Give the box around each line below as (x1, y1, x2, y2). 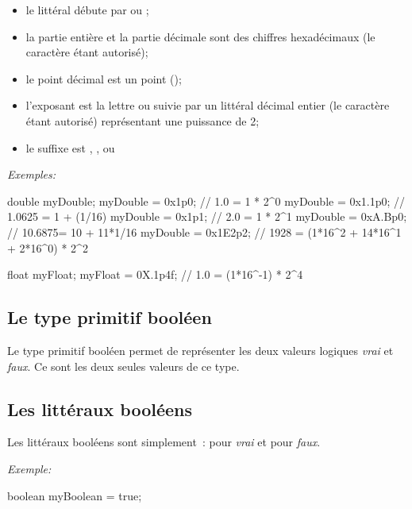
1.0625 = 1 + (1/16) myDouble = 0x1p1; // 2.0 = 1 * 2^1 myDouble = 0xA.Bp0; (7, 208, 407, 225)
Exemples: (7, 166, 56, 183)
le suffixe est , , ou (25, 139, 115, 156)
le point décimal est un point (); (25, 70, 182, 87)
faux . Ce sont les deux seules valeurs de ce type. (7, 357, 240, 374)
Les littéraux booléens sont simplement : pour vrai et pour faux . (7, 434, 321, 450)
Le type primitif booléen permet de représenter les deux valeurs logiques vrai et (7, 341, 394, 358)
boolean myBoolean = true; (7, 487, 142, 503)
